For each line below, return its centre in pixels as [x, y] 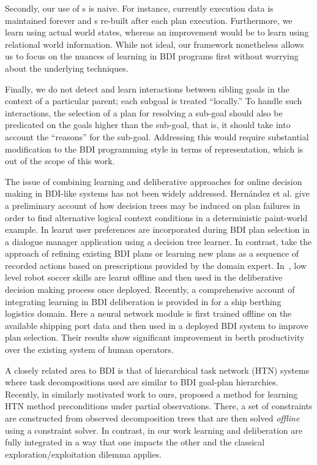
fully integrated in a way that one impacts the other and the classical [135, 442]
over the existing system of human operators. [89, 350]
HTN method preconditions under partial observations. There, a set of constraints [159, 406]
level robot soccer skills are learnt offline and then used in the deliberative [144, 277]
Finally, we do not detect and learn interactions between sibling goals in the [147, 89]
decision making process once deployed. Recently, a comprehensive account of [150, 289]
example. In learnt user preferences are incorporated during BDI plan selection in [157, 229]
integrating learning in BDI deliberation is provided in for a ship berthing [143, 301]
